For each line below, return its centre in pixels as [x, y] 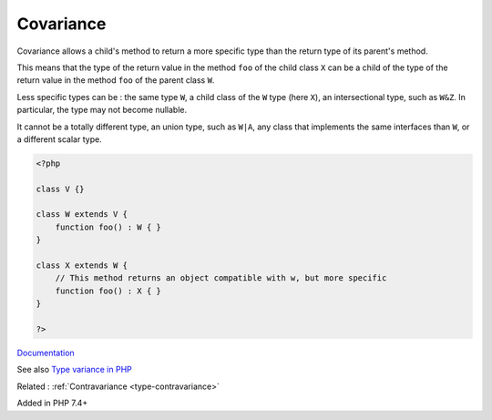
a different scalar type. [59, 139]
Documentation [46, 353]
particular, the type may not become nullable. [102, 110]
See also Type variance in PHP [74, 370]
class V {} [60, 189]
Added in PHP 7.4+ [52, 403]
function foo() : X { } [108, 291]
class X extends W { [82, 266]
